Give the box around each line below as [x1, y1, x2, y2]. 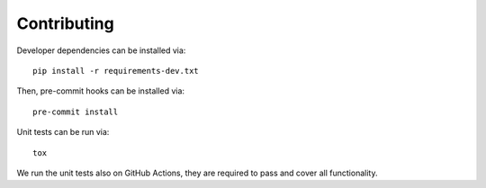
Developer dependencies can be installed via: [16, 45, 186, 56]
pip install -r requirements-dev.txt [32, 66, 200, 76]
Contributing [16, 13, 114, 33]
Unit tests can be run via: [16, 127, 110, 138]
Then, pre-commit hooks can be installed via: [16, 85, 184, 96]
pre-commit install [32, 106, 119, 117]
